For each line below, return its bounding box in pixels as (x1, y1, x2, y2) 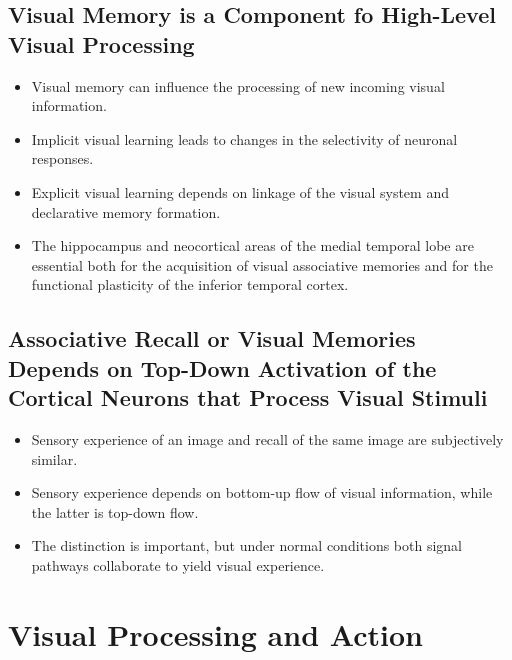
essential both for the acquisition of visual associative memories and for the (31, 254, 493, 275)
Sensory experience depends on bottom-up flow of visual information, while (31, 482, 493, 503)
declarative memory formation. (31, 201, 221, 222)
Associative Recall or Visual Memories (8, 323, 416, 354)
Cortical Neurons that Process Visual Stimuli (8, 382, 488, 413)
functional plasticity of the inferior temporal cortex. (31, 274, 349, 295)
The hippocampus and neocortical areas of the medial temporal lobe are (31, 235, 474, 256)
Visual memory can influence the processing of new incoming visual (31, 75, 445, 96)
